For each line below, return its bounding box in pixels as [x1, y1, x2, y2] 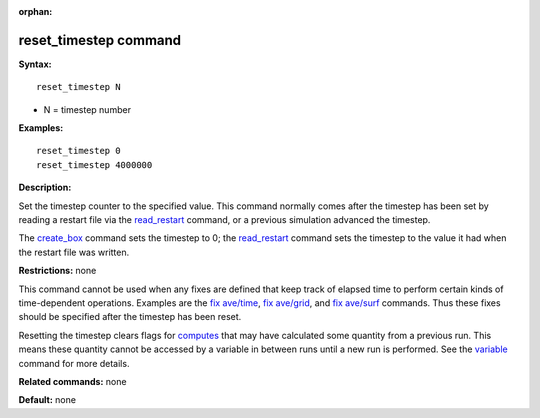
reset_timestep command [18, 31, 182, 49]
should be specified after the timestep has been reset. [18, 311, 242, 323]
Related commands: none [18, 375, 127, 387]
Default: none [18, 394, 77, 406]
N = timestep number [43, 103, 132, 115]
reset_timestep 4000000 [36, 159, 153, 170]
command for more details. [18, 357, 130, 369]
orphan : [18, 6, 53, 17]
